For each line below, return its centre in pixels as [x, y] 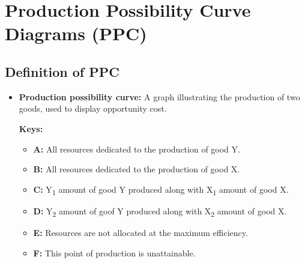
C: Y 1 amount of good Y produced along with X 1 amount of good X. [161, 190]
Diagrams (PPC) [76, 33]
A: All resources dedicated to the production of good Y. [137, 149]
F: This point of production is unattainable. [114, 252]
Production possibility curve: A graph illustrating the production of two [159, 96]
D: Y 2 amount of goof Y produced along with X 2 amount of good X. [160, 211]
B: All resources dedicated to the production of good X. [137, 169]
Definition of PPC [62, 71]
